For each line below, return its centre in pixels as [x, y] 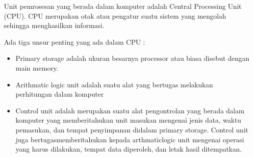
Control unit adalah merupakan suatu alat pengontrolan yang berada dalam [130, 110]
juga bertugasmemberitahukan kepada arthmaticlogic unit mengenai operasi [130, 139]
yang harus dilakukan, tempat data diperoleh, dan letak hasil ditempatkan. [128, 149]
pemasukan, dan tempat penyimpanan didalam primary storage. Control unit [132, 129]
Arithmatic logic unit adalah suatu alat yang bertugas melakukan [114, 84]
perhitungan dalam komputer [60, 94]
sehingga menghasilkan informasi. [54, 25]
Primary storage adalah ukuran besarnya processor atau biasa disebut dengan [132, 58]
